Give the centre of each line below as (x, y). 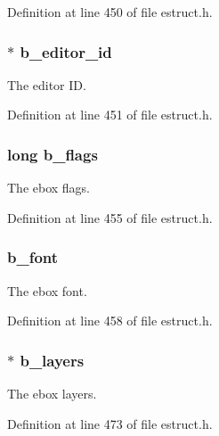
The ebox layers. (52, 394)
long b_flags (53, 154)
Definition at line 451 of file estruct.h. (110, 115)
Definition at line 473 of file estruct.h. (110, 423)
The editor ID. (47, 84)
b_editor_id (66, 51)
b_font (33, 257)
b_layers (52, 360)
